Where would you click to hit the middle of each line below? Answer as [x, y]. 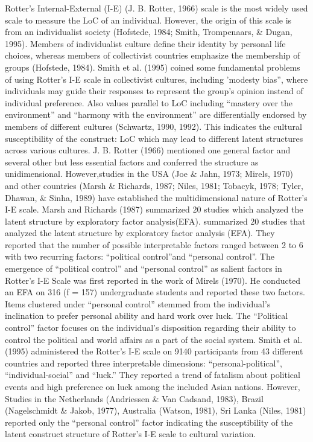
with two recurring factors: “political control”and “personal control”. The [140, 256]
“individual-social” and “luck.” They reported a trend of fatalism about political [153, 375]
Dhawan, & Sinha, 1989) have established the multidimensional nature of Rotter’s [156, 197]
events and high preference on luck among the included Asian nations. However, [153, 386]
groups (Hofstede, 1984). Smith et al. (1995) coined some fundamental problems [153, 67]
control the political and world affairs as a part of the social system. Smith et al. [154, 339]
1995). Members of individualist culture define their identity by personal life [145, 43]
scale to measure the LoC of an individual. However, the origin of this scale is [148, 20]
